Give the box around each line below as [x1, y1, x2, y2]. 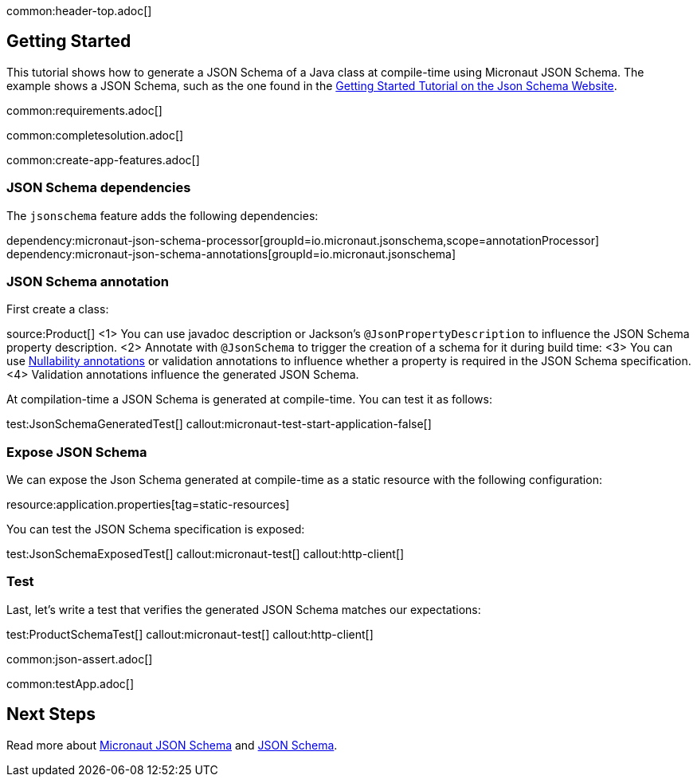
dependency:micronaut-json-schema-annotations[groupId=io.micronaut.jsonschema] [6, 246, 456, 261]
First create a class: [6, 302, 109, 317]
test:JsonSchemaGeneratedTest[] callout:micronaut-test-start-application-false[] [6, 417, 432, 431]
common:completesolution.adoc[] [6, 128, 184, 142]
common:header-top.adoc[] [6, 4, 152, 18]
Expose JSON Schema [6, 443, 147, 460]
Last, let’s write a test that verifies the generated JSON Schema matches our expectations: [6, 602, 481, 616]
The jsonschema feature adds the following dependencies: [6, 208, 319, 222]
